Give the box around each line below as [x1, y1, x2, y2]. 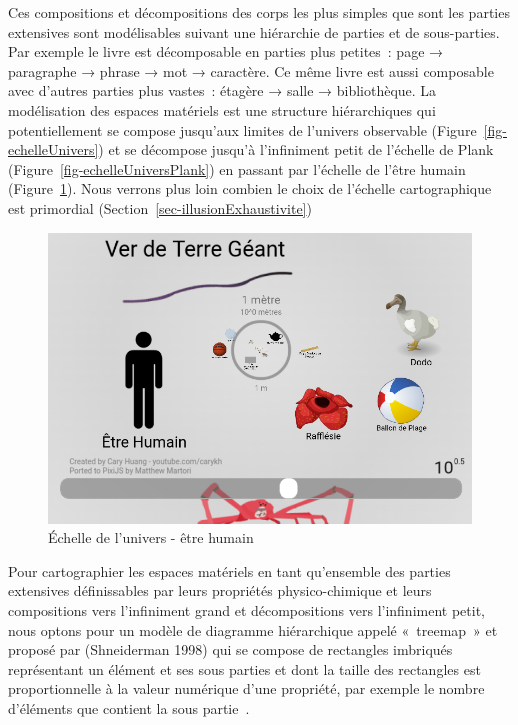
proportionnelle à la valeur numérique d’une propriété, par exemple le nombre [8, 678, 485, 699]
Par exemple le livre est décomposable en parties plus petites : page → [8, 41, 444, 62]
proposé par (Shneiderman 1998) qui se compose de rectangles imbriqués [8, 639, 453, 660]
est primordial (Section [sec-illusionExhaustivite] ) [8, 197, 312, 218]
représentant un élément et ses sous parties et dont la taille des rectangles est [8, 658, 481, 679]
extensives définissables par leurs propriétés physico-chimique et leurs [8, 580, 432, 601]
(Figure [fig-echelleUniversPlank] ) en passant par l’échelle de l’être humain [8, 158, 466, 179]
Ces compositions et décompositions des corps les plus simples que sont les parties [8, 2, 510, 22]
